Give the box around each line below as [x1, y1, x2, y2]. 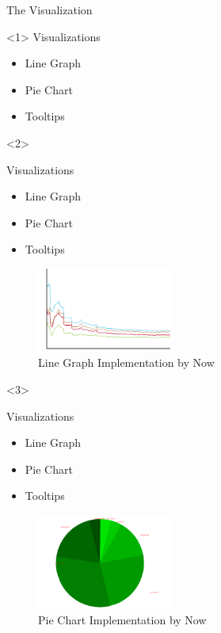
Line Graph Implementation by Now [38, 354, 215, 371]
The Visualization [6, 2, 93, 17]
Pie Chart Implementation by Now [38, 611, 207, 627]
